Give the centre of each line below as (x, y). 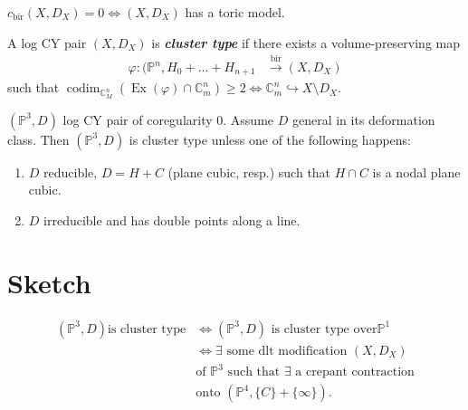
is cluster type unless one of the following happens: (270, 139)
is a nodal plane (416, 172)
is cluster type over (324, 329)
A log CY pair (47, 42)
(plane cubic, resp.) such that (249, 172)
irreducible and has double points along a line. (172, 219)
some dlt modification (287, 351)
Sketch (49, 282)
